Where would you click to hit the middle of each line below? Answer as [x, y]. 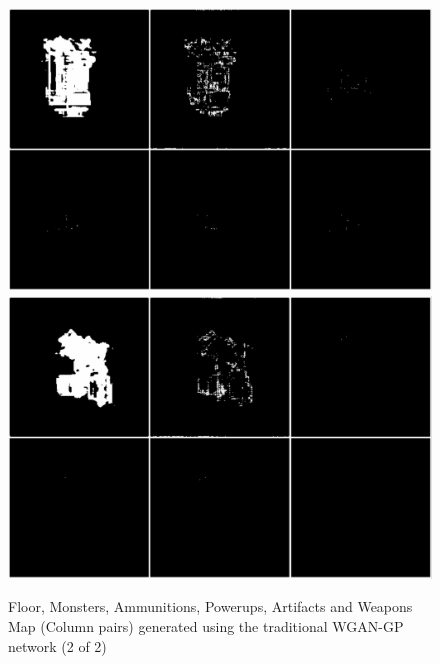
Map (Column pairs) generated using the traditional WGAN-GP [206, 626]
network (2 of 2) [57, 645]
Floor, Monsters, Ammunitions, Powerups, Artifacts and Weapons [210, 606]
